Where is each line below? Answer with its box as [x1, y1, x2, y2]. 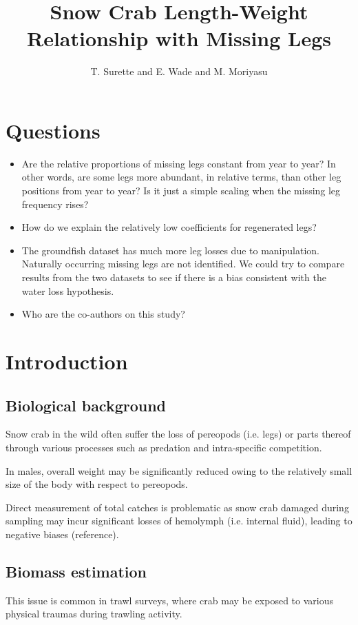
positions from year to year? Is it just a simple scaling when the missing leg [21, 183, 341, 198]
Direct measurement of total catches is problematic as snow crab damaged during [6, 500, 349, 514]
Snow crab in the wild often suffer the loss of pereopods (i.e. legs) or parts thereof [6, 427, 351, 441]
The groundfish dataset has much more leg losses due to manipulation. [21, 243, 319, 257]
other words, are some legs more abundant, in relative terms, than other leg [21, 170, 341, 184]
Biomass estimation [6, 560, 147, 582]
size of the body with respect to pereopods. [6, 477, 188, 491]
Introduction [6, 347, 128, 375]
